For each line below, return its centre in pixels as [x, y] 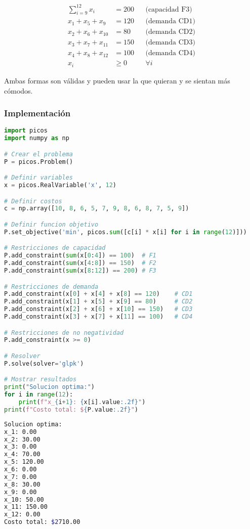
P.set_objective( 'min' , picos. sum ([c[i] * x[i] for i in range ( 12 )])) [126, 232]
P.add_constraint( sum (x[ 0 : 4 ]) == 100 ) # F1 [80, 256]
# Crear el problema [39, 154]
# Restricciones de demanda [51, 286]
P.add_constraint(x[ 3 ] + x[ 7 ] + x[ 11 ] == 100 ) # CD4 [98, 317]
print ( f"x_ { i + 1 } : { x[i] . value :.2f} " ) [82, 402]
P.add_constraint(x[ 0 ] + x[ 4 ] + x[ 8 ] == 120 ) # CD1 [98, 294]
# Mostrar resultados [40, 380]
